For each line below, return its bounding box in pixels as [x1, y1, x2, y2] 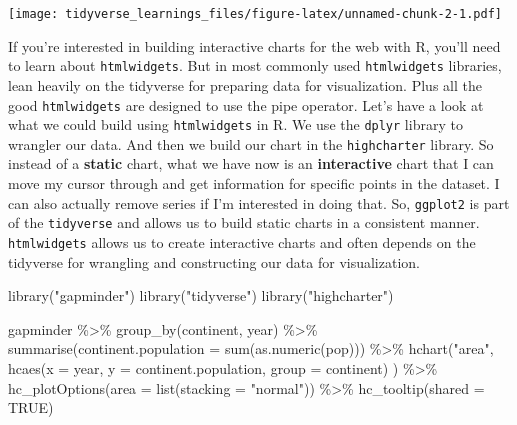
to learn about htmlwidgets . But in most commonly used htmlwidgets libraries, [8, 55, 502, 76]
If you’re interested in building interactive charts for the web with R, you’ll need [8, 35, 501, 56]
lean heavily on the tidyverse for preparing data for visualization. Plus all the [8, 74, 482, 95]
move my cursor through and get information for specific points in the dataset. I [8, 173, 500, 194]
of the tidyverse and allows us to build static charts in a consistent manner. [8, 212, 480, 233]
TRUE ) [8, 397, 54, 418]
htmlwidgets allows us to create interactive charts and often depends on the [8, 231, 476, 252]
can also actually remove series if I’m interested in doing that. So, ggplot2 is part [8, 192, 510, 213]
